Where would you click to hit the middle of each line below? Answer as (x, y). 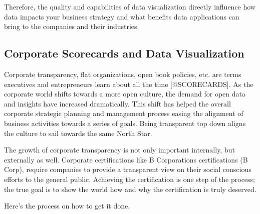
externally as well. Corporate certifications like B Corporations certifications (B (126, 159)
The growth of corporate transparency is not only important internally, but (119, 150)
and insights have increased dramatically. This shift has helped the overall (117, 103)
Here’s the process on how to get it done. (67, 206)
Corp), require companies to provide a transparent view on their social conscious (128, 169)
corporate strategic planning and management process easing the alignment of (124, 113)
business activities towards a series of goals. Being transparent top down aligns (125, 123)
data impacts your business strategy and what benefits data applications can (122, 16)
